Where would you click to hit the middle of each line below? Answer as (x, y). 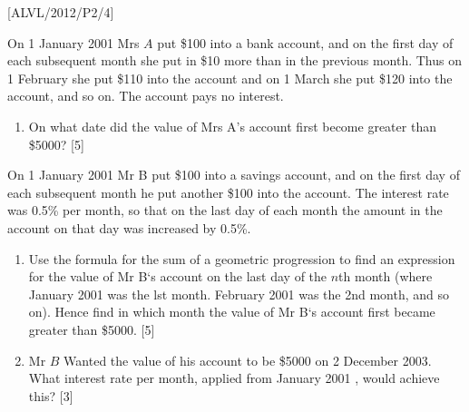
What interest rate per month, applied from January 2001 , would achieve (234, 378)
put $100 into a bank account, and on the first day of (305, 42)
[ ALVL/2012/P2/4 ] (61, 12)
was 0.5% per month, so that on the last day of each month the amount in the (225, 210)
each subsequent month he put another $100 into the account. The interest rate (228, 192)
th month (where (386, 276)
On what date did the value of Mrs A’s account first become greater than (232, 126)
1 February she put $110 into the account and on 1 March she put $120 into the (230, 78)
